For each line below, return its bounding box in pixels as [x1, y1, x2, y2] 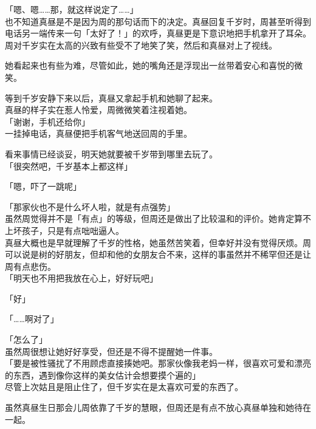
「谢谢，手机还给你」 [5, 115, 90, 128]
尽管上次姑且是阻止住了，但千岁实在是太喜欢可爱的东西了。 [5, 380, 243, 393]
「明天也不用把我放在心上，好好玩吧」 [5, 272, 158, 284]
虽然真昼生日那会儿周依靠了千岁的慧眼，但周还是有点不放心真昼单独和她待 [5, 401, 303, 414]
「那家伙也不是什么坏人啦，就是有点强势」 [5, 200, 175, 213]
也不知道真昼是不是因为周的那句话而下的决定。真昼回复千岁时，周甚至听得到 [5, 15, 311, 27]
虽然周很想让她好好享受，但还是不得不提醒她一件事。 [5, 345, 218, 357]
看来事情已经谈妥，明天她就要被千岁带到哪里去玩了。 [5, 147, 218, 160]
